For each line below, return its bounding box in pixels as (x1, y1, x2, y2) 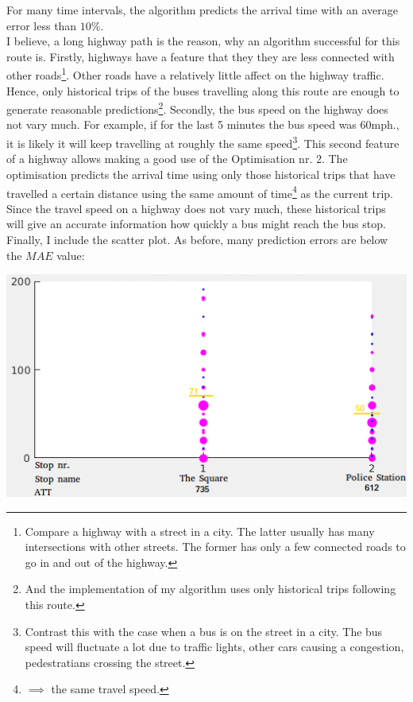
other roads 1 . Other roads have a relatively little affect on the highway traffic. (6, 64, 384, 83)
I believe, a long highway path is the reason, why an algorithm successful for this (6, 33, 400, 49)
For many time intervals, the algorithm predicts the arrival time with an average (6, 2, 398, 17)
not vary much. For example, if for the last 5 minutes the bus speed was (6, 116, 357, 133)
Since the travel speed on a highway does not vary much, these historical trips (6, 200, 386, 216)
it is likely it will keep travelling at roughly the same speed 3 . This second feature (6, 133, 399, 151)
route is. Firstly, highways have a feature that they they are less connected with (6, 48, 395, 64)
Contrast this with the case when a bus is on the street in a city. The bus (25, 622, 383, 639)
